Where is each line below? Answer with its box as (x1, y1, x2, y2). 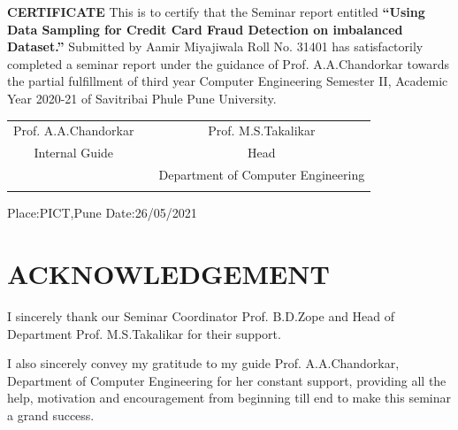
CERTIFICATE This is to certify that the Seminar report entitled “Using (7, 3, 425, 20)
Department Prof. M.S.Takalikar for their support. (7, 324, 281, 342)
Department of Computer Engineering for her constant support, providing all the (7, 371, 447, 389)
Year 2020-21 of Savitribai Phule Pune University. (7, 88, 277, 107)
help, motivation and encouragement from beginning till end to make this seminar (7, 388, 451, 407)
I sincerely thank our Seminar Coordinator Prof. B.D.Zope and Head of (7, 307, 395, 326)
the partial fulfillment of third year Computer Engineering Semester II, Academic (7, 72, 448, 90)
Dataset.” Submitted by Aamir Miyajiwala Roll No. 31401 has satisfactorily (7, 37, 424, 56)
